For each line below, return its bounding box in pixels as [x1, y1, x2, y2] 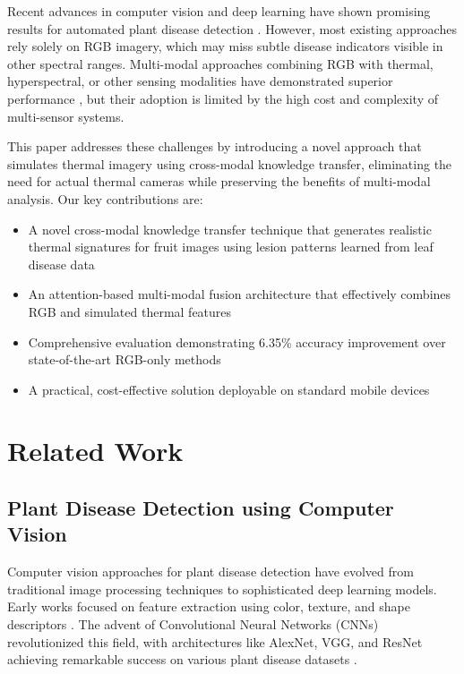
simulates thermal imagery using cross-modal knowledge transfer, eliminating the [7, 154, 452, 173]
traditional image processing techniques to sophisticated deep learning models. [7, 579, 437, 598]
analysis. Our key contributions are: [7, 189, 203, 208]
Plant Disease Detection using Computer [7, 494, 394, 522]
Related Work [7, 432, 184, 469]
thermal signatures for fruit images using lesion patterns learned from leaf [28, 237, 434, 256]
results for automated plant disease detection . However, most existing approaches [7, 19, 457, 38]
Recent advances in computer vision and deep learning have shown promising [7, 2, 431, 20]
